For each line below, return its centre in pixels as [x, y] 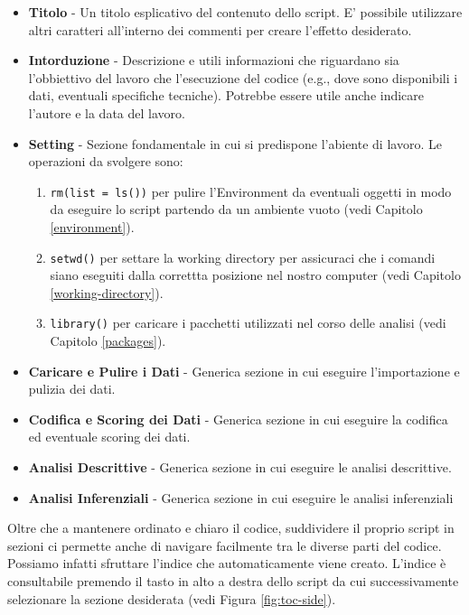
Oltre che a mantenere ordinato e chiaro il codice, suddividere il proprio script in [231, 528]
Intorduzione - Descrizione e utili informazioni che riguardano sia [214, 60]
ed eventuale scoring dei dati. [109, 437]
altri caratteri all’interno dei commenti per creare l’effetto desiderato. [220, 29]
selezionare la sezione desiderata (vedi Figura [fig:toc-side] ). [172, 598]
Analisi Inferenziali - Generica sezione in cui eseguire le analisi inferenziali [241, 497]
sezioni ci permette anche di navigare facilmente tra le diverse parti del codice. [225, 545]
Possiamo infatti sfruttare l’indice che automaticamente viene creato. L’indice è [227, 563]
